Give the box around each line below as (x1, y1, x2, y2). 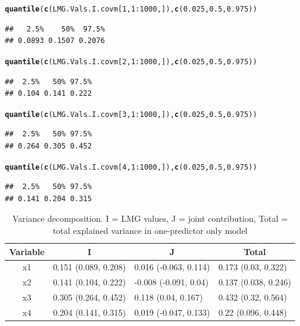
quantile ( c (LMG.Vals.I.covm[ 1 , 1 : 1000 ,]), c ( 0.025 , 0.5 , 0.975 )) (5, 5, 257, 13)
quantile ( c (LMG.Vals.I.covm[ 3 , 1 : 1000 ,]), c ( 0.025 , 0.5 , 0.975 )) (5, 110, 257, 119)
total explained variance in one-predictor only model (52, 224, 248, 236)
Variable (9, 245, 45, 258)
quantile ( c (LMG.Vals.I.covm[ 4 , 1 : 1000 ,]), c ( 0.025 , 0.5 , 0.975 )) (5, 162, 257, 171)
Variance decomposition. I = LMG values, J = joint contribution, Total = (12, 212, 288, 225)
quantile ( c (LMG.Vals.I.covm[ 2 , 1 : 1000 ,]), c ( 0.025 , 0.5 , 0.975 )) (5, 57, 257, 66)
